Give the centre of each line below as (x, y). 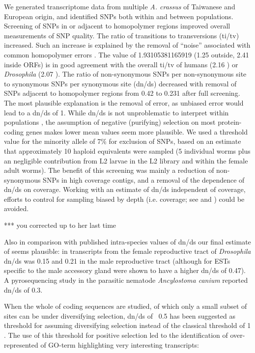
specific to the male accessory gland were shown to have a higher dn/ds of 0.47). (125, 270)
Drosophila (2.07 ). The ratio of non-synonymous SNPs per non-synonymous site (125, 74)
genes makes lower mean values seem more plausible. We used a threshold (137, 131)
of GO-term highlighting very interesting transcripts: (120, 344)
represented (21, 344)
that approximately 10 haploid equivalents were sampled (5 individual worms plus (127, 150)
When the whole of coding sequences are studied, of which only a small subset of (126, 306)
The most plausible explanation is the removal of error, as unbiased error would (124, 102)
